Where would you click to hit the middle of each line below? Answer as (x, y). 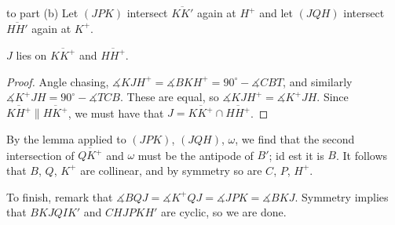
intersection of (40, 155)
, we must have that (116, 112)
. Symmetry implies (342, 196)
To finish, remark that (60, 196)
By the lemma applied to (66, 139)
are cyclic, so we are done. (224, 212)
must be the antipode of (196, 155)
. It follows (362, 155)
